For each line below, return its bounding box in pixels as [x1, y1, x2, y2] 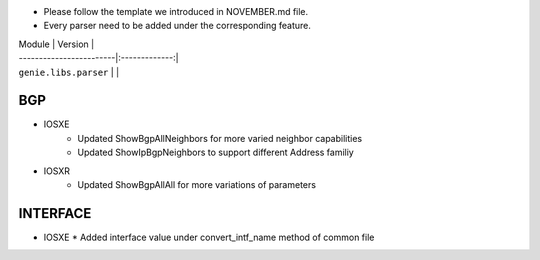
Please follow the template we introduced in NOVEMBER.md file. [43, 6, 309, 17]
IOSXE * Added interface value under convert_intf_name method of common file [43, 231, 375, 243]
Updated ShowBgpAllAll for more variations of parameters [77, 179, 317, 191]
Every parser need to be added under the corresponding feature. [43, 20, 312, 32]
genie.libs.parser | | [18, 66, 120, 78]
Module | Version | [18, 38, 95, 50]
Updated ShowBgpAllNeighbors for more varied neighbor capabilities [77, 132, 363, 144]
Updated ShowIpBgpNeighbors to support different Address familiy [77, 146, 354, 159]
